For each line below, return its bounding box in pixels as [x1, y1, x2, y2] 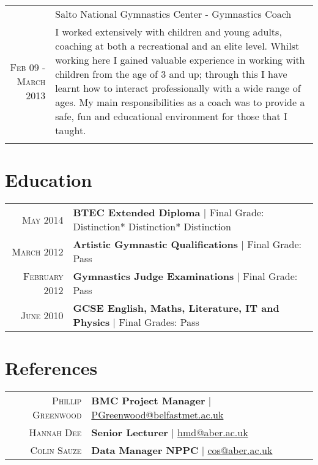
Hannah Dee [29, 425, 82, 440]
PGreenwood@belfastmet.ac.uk [91, 407, 224, 422]
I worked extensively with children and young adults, [55, 25, 282, 39]
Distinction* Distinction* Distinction [73, 219, 231, 234]
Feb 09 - [10, 59, 46, 74]
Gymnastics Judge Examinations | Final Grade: [73, 269, 298, 284]
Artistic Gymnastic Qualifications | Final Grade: [73, 237, 301, 252]
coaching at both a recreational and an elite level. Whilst [55, 39, 300, 53]
